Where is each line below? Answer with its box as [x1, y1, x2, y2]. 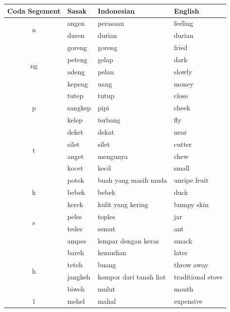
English [174, 5, 199, 16]
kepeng [67, 78, 88, 88]
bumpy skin [174, 199, 209, 209]
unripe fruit [174, 175, 209, 185]
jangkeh [67, 272, 90, 282]
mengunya [97, 151, 128, 161]
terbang [97, 115, 121, 125]
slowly [174, 66, 193, 76]
